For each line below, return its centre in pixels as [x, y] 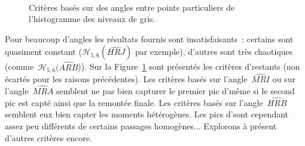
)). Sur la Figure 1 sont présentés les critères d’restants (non [189, 66]
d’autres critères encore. [48, 137]
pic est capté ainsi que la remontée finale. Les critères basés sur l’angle [134, 102]
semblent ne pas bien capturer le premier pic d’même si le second [176, 91]
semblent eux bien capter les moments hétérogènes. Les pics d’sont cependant [147, 114]
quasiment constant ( [43, 52]
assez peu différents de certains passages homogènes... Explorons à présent [141, 126]
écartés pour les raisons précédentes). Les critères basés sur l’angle [126, 79]
